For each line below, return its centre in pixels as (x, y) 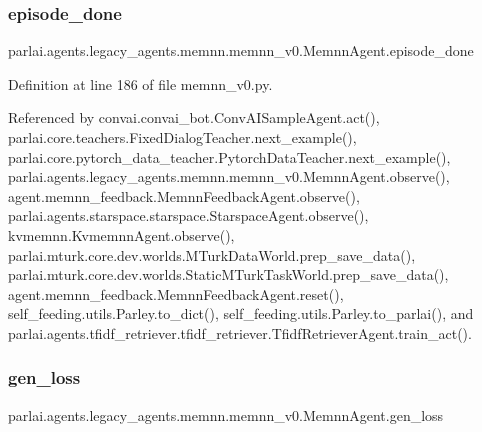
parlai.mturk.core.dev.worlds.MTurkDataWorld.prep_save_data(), (212, 254)
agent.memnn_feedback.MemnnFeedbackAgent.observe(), (184, 195)
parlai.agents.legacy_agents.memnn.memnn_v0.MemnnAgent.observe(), (229, 176)
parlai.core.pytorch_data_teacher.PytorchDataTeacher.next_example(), (229, 156)
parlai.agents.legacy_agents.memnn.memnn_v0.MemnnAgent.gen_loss (226, 414)
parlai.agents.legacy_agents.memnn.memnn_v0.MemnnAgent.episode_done (241, 50)
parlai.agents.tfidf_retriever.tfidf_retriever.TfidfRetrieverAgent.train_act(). (240, 332)
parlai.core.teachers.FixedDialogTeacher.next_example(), (182, 137)
